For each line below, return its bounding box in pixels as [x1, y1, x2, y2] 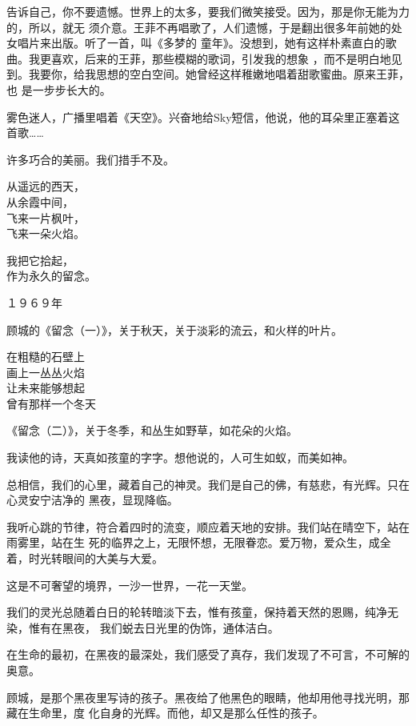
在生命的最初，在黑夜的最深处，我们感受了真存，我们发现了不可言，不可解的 [6, 646, 410, 663]
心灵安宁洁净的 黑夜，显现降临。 [6, 491, 178, 508]
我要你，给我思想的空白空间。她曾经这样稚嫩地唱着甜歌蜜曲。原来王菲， [28, 66, 410, 82]
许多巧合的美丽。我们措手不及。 [6, 150, 174, 167]
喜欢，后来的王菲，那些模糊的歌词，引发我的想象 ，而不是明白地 [50, 50, 391, 66]
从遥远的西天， [6, 178, 85, 195]
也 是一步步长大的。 [6, 81, 111, 98]
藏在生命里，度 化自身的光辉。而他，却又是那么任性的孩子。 [6, 704, 324, 721]
